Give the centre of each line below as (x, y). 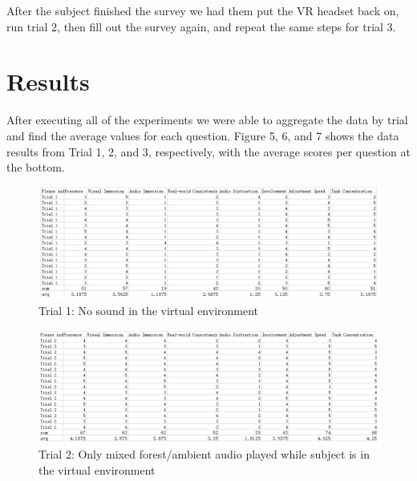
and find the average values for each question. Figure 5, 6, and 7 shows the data (203, 135)
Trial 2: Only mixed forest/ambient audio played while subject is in (204, 454)
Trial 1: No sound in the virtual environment (149, 311)
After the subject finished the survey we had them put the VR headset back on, (203, 10)
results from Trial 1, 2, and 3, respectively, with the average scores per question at (208, 151)
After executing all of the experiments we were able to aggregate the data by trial (207, 120)
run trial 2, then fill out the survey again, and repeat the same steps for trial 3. (201, 26)
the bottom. (36, 167)
